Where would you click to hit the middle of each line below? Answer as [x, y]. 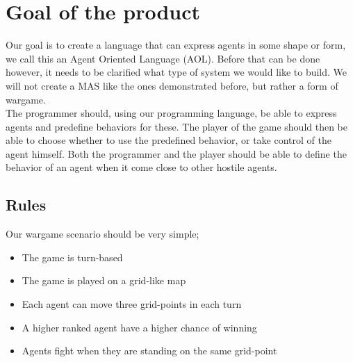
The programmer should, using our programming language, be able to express [171, 113]
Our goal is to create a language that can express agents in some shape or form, [176, 45]
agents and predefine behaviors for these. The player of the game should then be [177, 126]
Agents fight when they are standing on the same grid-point [149, 351]
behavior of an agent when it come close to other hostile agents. [141, 167]
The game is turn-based [72, 257]
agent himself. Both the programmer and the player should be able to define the [176, 153]
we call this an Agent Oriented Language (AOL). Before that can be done [163, 58]
